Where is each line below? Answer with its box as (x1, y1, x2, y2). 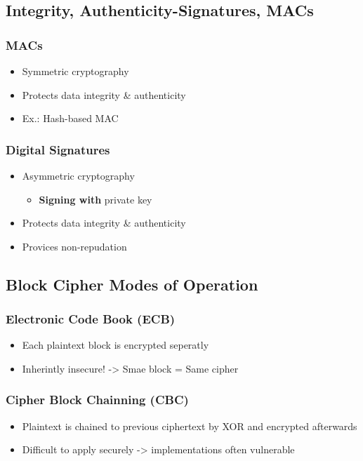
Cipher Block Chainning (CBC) (6, 391, 189, 408)
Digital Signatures (6, 140, 110, 158)
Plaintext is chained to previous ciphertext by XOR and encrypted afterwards (22, 418, 357, 433)
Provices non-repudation (22, 239, 127, 253)
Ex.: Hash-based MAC (22, 111, 119, 126)
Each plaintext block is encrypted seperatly (22, 338, 209, 352)
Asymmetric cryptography (22, 168, 135, 182)
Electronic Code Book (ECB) (6, 310, 176, 328)
